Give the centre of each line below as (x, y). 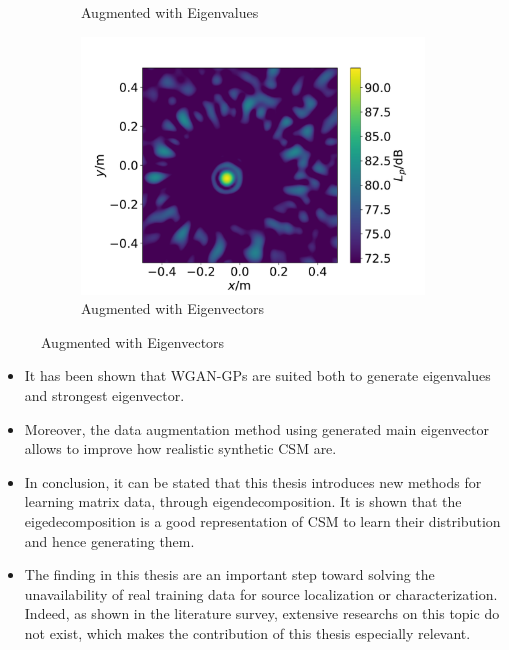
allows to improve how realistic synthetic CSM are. (180, 448)
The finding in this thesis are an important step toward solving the (229, 574)
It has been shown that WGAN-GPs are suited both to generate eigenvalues (257, 375)
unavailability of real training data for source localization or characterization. (261, 593)
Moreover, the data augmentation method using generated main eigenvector (256, 428)
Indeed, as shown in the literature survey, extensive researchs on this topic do (262, 613)
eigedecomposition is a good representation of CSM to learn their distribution (262, 520)
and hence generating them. (109, 540)
